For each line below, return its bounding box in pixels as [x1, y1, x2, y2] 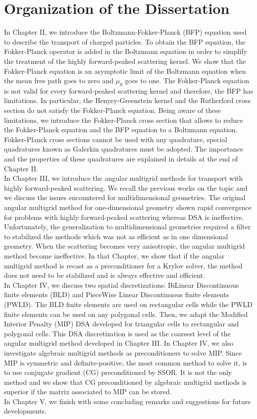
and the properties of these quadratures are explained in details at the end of [4, 154, 238, 164]
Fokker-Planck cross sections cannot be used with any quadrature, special [4, 134, 227, 144]
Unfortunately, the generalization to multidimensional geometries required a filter [4, 221, 251, 232]
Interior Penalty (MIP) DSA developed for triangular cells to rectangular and [4, 318, 239, 329]
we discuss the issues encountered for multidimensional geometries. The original [4, 192, 246, 203]
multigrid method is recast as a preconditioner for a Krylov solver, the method [4, 260, 243, 270]
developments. [4, 406, 47, 416]
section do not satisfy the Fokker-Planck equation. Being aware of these [4, 105, 221, 115]
